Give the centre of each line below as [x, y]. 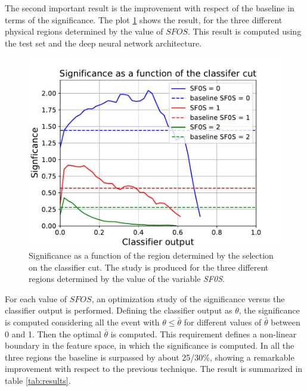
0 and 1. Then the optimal [53, 333]
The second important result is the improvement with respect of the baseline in [150, 8]
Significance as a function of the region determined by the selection [151, 255]
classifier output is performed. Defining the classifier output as [119, 310]
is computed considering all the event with [82, 322]
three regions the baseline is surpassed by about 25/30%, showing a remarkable [150, 357]
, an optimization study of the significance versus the [188, 298]
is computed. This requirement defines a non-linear [204, 333]
